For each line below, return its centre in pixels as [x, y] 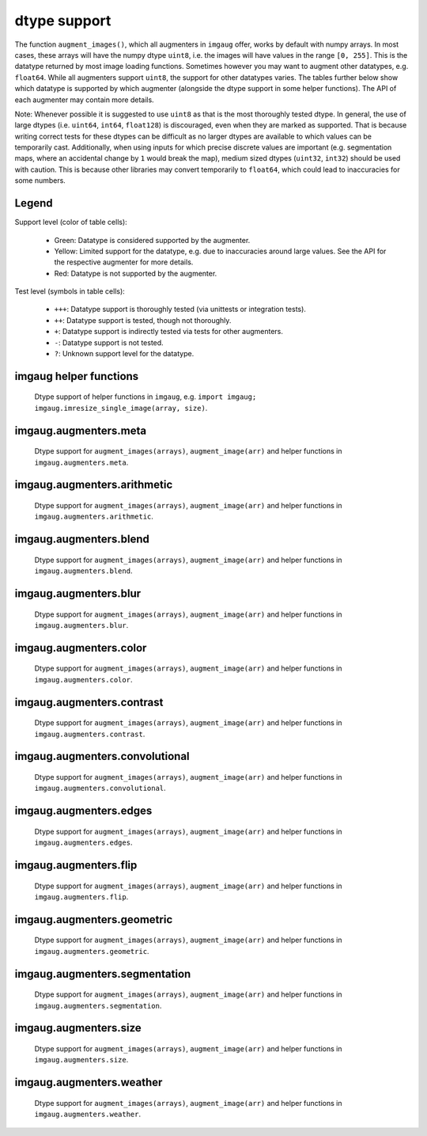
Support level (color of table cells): [71, 222]
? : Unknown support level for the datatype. [124, 354]
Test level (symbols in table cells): [70, 291]
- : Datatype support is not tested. [109, 342]
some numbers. [40, 180]
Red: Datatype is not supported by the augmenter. [136, 273]
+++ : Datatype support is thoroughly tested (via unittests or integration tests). [180, 310]
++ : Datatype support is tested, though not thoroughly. [143, 320]
